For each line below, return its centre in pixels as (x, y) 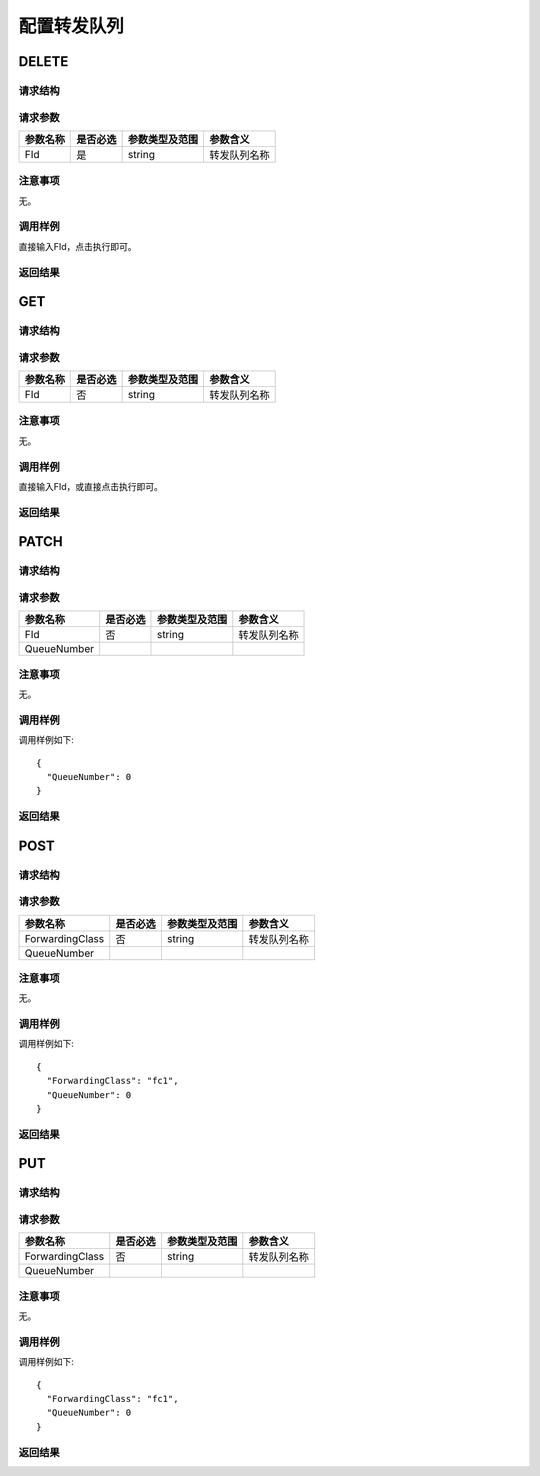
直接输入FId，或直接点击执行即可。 (91, 486)
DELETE (43, 61)
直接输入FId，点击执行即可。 (77, 246)
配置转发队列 (71, 26)
